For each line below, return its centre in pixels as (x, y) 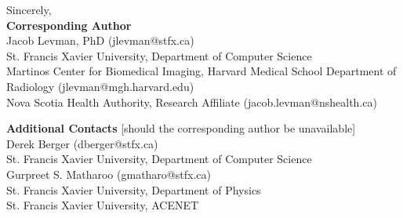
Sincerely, (29, 9)
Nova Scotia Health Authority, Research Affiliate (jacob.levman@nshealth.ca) (192, 102)
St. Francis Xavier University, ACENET (103, 205)
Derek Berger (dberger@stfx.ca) (82, 143)
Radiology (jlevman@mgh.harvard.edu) (100, 86)
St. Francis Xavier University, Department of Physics (134, 189)
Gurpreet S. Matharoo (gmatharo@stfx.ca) (109, 174)
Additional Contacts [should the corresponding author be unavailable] (181, 128)
